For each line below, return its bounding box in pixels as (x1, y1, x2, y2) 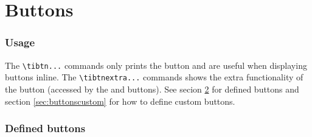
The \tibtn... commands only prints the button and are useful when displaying (5, 58, 307, 71)
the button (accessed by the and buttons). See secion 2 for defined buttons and (5, 82, 299, 95)
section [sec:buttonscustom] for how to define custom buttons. (5, 94, 235, 107)
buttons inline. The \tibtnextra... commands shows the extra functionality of (5, 71, 303, 83)
